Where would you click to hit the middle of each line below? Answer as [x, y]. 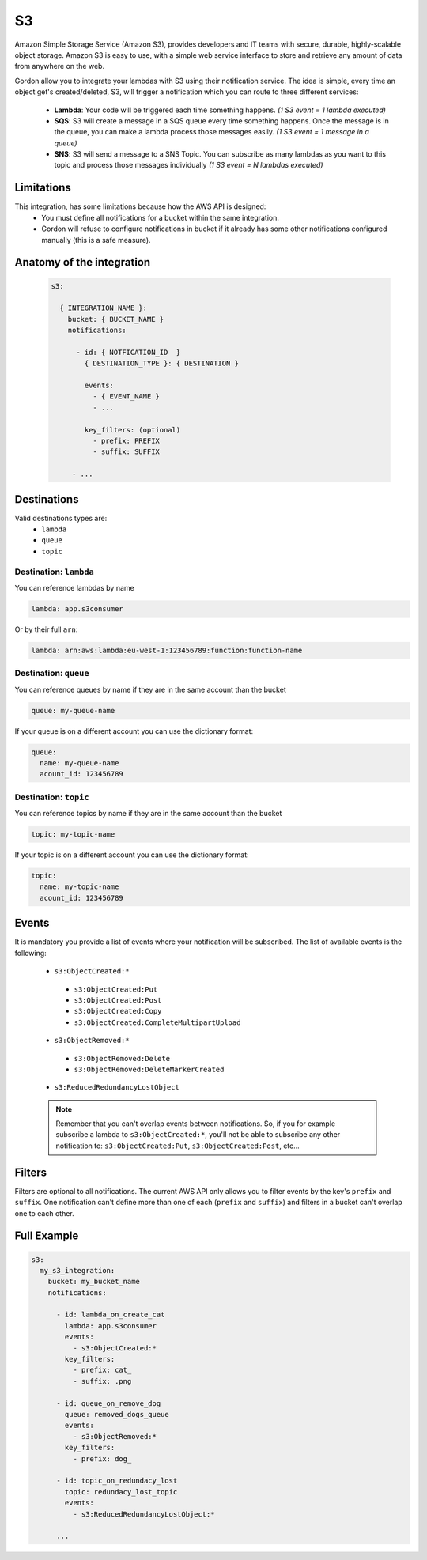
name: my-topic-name [79, 887]
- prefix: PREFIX [126, 441]
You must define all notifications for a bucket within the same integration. [161, 217]
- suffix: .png [102, 1381]
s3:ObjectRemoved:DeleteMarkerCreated [149, 1069]
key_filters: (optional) [132, 430]
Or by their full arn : [46, 629]
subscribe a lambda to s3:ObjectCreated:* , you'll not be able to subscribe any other [198, 1135]
